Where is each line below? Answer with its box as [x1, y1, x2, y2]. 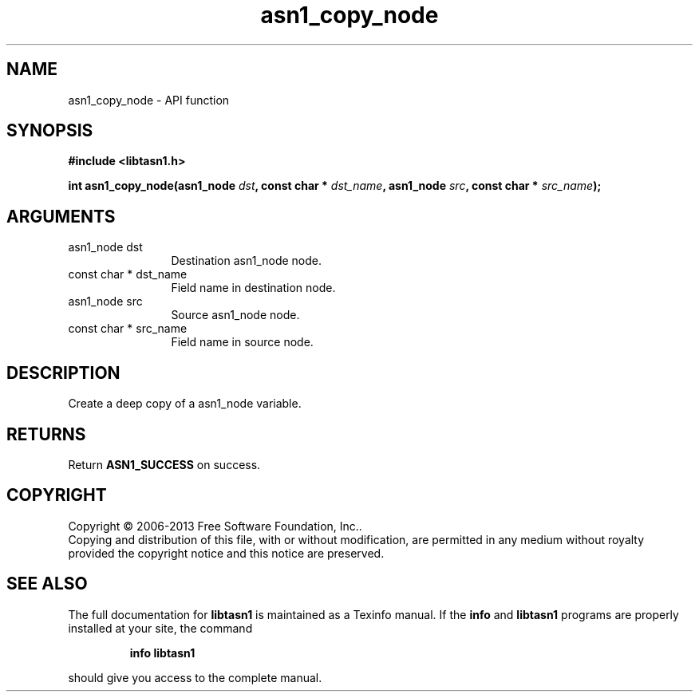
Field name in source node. [171, 335, 314, 349]
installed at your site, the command [68, 621, 253, 635]
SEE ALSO [6, 574, 88, 594]
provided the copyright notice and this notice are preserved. [68, 546, 385, 560]
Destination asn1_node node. [171, 254, 322, 268]
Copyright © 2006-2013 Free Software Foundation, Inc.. [68, 519, 362, 533]
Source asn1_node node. [171, 308, 300, 322]
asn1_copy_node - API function [68, 93, 230, 107]
